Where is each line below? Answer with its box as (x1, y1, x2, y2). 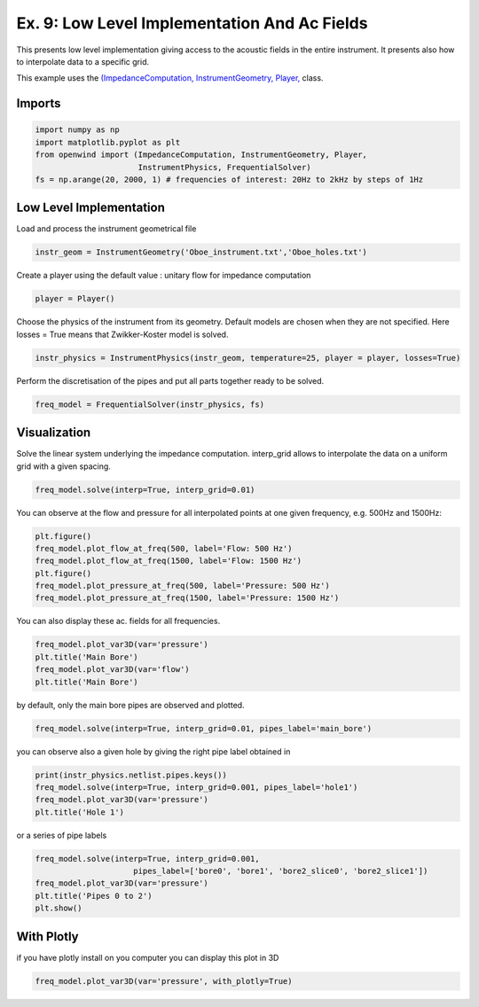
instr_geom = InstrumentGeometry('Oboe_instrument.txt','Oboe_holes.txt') (35, 247, 368, 257)
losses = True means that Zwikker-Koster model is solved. (16, 329, 229, 340)
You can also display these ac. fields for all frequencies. (16, 616, 221, 627)
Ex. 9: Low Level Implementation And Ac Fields (16, 13, 368, 33)
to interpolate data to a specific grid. (16, 56, 150, 66)
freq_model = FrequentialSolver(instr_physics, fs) (35, 399, 265, 410)
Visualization (16, 425, 91, 441)
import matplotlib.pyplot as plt (35, 137, 181, 147)
